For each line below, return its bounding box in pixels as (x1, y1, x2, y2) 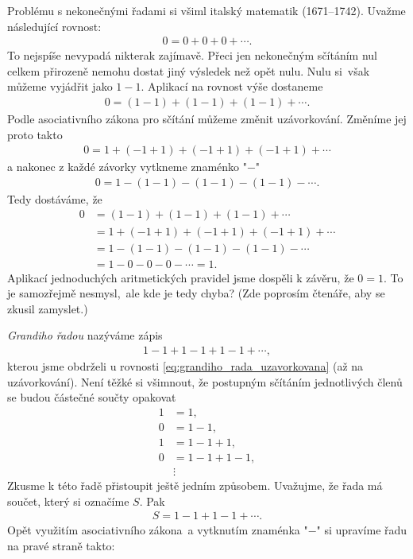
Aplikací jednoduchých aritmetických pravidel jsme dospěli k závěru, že (7, 269, 354, 285)
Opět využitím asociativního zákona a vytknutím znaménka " (7, 522, 308, 538)
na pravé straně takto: (7, 537, 115, 553)
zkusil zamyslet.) (7, 300, 88, 316)
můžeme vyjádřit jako (7, 78, 113, 95)
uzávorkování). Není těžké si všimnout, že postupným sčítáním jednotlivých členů (7, 373, 403, 390)
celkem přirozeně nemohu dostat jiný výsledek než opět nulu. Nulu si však (7, 62, 370, 79)
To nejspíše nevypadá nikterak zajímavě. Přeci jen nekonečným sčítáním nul (7, 47, 378, 64)
